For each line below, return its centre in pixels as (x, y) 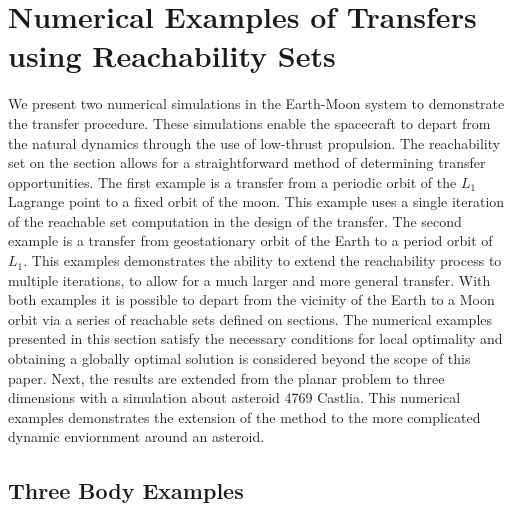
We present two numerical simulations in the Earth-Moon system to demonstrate (256, 103)
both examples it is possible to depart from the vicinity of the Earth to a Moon (251, 299)
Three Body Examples (126, 490)
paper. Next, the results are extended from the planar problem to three (226, 377)
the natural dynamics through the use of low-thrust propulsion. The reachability (254, 142)
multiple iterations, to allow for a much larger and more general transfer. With (249, 279)
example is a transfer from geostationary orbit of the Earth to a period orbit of (250, 240)
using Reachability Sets (172, 55)
